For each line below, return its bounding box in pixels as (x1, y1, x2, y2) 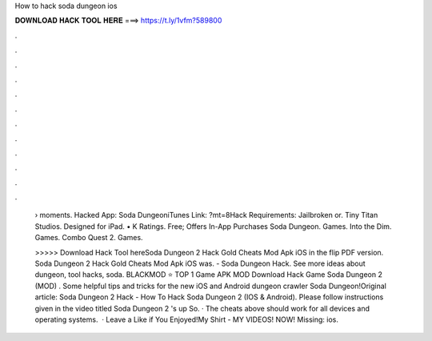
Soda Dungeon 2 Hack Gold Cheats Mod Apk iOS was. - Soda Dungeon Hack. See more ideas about (34, 259, 366, 268)
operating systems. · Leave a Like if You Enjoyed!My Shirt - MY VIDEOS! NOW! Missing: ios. (34, 315, 339, 324)
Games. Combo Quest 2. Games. (34, 233, 143, 243)
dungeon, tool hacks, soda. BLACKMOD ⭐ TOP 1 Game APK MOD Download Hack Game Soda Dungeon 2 (34, 270, 383, 279)
